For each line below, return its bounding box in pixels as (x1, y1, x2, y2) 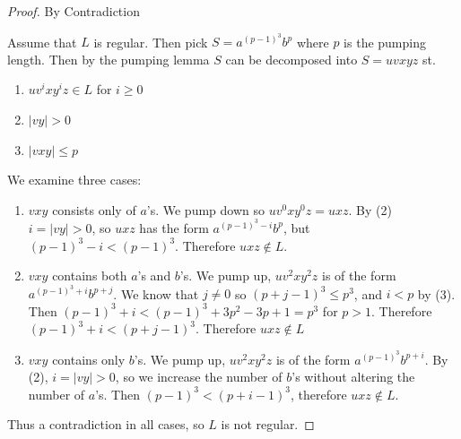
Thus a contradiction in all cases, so (7, 415, 204, 434)
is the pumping (344, 32, 426, 51)
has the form (139, 218, 209, 237)
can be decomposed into (225, 49, 358, 68)
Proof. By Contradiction (7, 2, 140, 20)
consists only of (52, 200, 136, 219)
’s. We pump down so (146, 200, 265, 219)
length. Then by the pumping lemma (7, 49, 210, 68)
